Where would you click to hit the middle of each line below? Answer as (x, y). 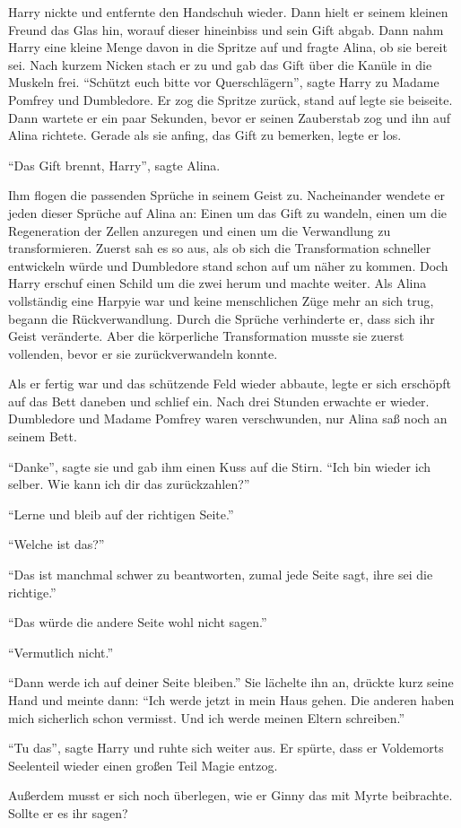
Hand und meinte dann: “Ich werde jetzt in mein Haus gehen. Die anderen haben (231, 700)
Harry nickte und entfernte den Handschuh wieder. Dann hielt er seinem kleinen (228, 12)
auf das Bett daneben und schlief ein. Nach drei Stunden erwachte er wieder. (219, 401)
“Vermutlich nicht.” (61, 652)
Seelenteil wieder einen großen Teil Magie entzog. (143, 765)
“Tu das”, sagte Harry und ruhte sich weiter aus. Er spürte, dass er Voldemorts (226, 748)
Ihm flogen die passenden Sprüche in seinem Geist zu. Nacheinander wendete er (226, 195)
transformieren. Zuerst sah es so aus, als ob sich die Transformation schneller (220, 248)
